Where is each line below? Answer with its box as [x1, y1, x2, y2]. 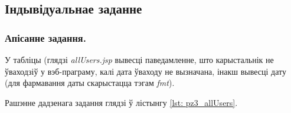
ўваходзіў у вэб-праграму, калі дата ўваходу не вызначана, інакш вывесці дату [5, 65, 287, 77]
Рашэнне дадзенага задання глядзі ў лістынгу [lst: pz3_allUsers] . [5, 96, 238, 108]
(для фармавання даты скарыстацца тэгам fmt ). [5, 77, 175, 89]
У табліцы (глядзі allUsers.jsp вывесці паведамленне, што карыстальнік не [5, 54, 274, 65]
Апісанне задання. [5, 30, 86, 45]
